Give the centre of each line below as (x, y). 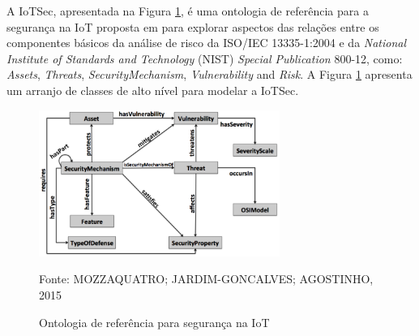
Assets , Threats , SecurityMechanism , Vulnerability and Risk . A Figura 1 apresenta (209, 74)
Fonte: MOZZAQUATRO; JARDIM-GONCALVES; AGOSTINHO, (206, 279)
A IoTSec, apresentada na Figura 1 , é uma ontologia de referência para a (188, 11)
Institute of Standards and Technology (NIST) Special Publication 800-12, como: (205, 58)
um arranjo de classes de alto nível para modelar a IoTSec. (153, 90)
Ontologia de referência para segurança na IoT (154, 322)
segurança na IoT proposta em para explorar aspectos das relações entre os (193, 26)
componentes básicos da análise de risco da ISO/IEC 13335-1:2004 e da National (207, 43)
